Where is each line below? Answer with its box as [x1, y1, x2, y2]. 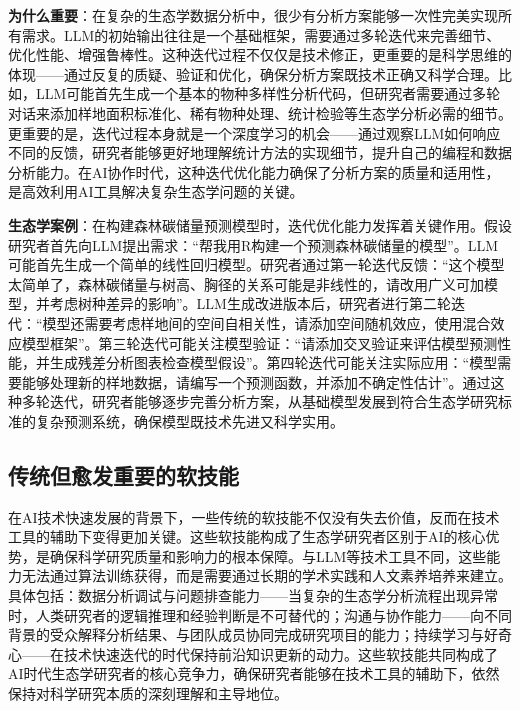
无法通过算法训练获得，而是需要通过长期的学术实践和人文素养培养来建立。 [21, 565, 512, 586]
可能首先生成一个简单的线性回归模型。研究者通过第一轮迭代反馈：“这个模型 [8, 254, 505, 275]
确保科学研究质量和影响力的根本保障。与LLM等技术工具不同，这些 [49, 545, 487, 566]
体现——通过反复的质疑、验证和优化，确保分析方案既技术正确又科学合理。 [8, 63, 498, 84]
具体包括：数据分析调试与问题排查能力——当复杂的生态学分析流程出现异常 [8, 585, 498, 606]
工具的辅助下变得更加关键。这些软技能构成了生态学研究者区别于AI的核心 [8, 526, 486, 547]
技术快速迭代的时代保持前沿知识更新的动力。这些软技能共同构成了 [63, 643, 498, 664]
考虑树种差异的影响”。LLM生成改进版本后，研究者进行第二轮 [49, 293, 451, 314]
